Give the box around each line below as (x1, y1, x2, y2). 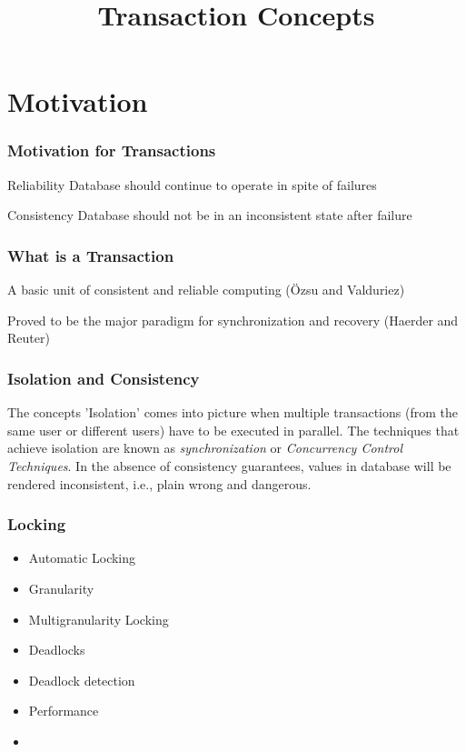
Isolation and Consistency (7, 366, 200, 389)
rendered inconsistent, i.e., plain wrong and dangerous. (7, 474, 312, 493)
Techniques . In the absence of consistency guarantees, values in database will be (7, 456, 451, 475)
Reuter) (7, 328, 50, 347)
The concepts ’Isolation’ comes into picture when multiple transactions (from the (7, 403, 458, 422)
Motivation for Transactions (7, 139, 216, 162)
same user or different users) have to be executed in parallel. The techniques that (7, 420, 460, 439)
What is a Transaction (7, 244, 174, 266)
